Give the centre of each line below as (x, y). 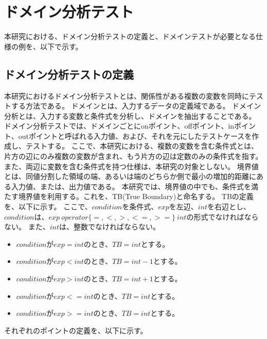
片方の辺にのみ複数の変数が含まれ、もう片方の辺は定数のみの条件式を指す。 (133, 156)
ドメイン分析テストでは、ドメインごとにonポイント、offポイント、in (119, 126)
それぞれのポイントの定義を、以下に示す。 (76, 330)
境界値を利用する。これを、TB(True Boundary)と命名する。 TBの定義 (136, 196)
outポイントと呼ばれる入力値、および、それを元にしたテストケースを (135, 136)
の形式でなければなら (222, 216)
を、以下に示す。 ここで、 (48, 207)
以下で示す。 (61, 46)
